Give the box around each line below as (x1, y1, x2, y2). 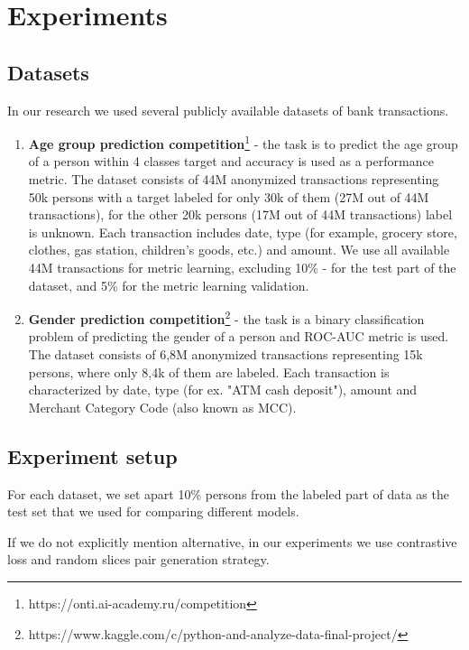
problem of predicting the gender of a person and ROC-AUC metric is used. (28, 327, 449, 346)
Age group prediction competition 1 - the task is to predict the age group (28, 132, 458, 153)
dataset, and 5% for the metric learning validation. (28, 275, 309, 294)
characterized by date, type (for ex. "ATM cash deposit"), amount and (28, 380, 418, 399)
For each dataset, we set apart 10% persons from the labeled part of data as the (7, 484, 449, 503)
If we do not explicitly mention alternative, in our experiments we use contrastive (7, 532, 457, 551)
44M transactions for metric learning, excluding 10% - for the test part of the (28, 257, 456, 276)
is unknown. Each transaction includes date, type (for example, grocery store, (28, 222, 457, 241)
